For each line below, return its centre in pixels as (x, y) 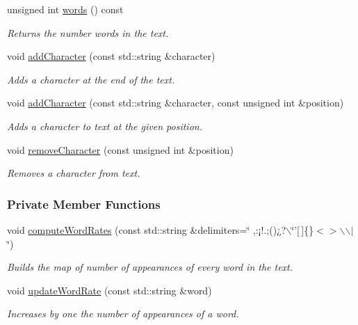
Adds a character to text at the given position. (105, 126)
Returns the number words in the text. (88, 32)
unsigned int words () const (65, 9)
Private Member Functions (84, 204)
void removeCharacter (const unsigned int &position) (120, 149)
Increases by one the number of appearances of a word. (123, 314)
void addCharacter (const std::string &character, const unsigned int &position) (176, 103)
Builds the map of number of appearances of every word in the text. (150, 267)
